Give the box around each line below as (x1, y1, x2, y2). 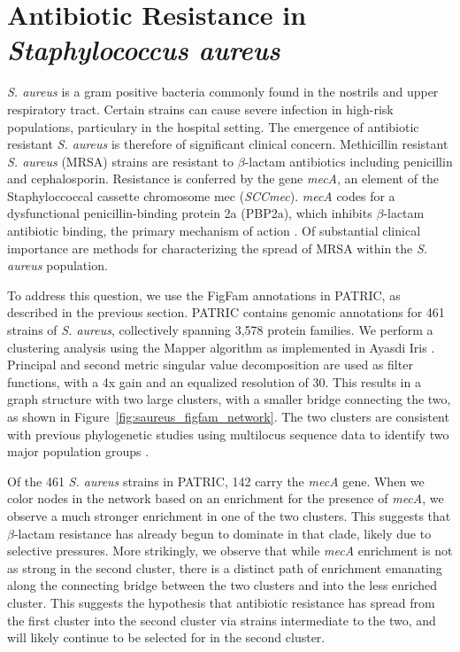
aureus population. (7, 256, 108, 275)
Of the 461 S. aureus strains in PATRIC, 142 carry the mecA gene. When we (7, 471, 425, 490)
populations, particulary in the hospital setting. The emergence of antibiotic (7, 117, 419, 136)
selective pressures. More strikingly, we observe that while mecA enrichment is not (7, 541, 453, 560)
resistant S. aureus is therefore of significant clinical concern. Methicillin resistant (7, 135, 448, 153)
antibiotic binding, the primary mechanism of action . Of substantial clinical (7, 221, 421, 240)
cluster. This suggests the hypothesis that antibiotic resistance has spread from (7, 593, 435, 611)
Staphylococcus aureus (7, 31, 280, 68)
